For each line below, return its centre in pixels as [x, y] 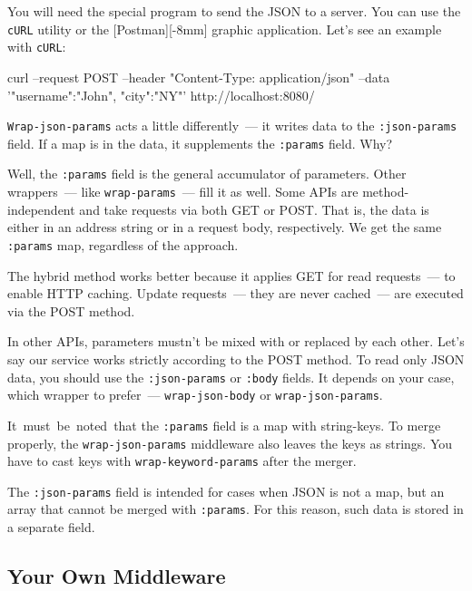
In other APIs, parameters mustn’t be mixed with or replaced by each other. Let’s [236, 341]
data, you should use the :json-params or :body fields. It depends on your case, [231, 377]
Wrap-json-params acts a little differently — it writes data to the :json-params [232, 126]
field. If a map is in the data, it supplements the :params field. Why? [200, 143]
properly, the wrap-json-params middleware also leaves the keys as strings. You [230, 443]
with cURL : [37, 47]
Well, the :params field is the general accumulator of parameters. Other [207, 174]
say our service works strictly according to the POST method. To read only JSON [236, 358]
